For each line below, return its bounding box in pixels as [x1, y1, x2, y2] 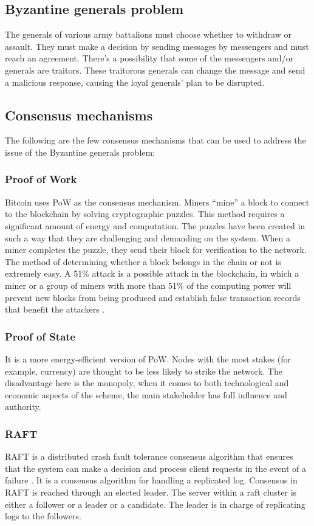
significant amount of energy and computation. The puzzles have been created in [5, 219, 305, 232]
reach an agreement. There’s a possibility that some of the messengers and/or [5, 52, 294, 64]
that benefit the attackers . [5, 303, 105, 316]
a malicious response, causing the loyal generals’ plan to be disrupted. [5, 75, 265, 88]
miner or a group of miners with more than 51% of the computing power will [5, 279, 292, 291]
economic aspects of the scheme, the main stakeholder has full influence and [5, 388, 287, 401]
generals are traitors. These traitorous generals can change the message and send [5, 63, 305, 76]
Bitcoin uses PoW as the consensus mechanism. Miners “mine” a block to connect [5, 195, 310, 208]
